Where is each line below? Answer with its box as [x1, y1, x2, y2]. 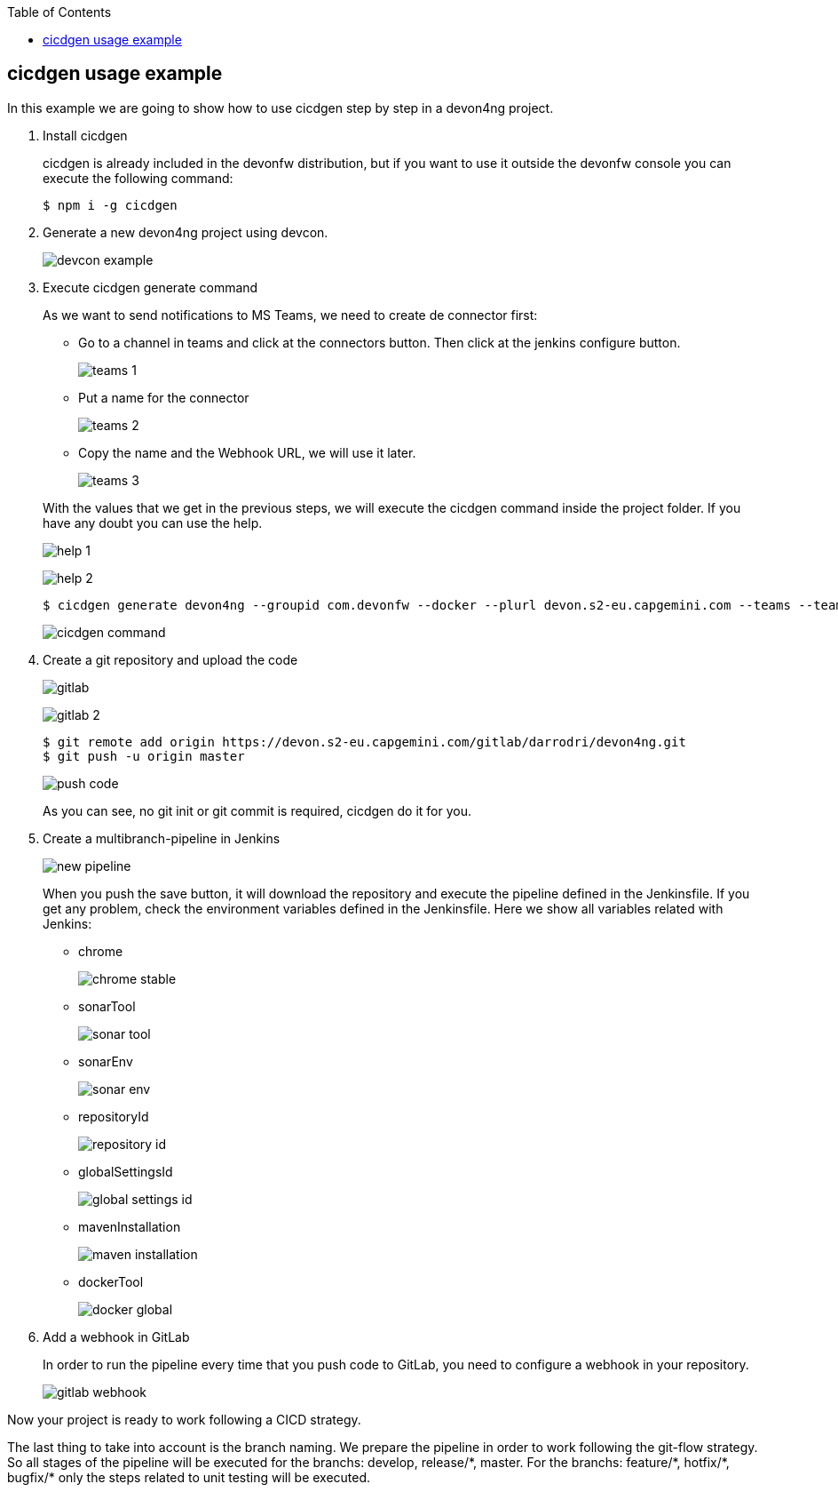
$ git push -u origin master [43, 748, 245, 763]
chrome [78, 943, 123, 959]
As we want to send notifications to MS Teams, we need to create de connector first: [43, 307, 538, 323]
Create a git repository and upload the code [43, 651, 298, 667]
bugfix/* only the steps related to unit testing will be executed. [7, 1469, 371, 1485]
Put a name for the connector [78, 389, 249, 405]
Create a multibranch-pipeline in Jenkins [43, 830, 281, 846]
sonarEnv [78, 1053, 133, 1069]
